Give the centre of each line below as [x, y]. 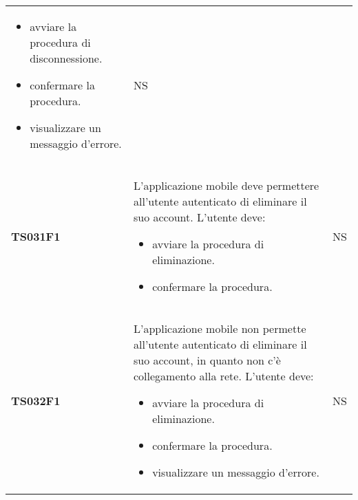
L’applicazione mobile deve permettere [226, 185]
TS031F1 [36, 236]
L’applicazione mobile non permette [220, 328]
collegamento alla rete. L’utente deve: [223, 376]
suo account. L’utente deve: [199, 217]
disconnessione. [66, 58]
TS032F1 [36, 400]
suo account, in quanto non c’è [207, 360]
